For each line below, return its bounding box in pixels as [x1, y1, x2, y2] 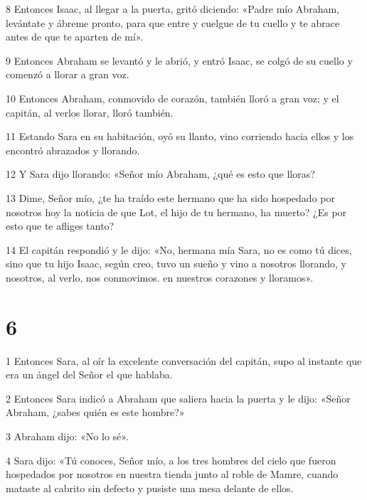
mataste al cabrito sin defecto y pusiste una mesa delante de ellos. [6, 480, 294, 495]
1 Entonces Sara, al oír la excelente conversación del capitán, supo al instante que [6, 353, 362, 368]
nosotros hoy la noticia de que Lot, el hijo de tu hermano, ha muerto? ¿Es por [6, 204, 347, 219]
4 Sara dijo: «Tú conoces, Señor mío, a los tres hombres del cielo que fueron [6, 452, 336, 467]
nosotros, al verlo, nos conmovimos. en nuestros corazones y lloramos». [6, 270, 314, 284]
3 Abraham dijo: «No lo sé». [6, 429, 129, 443]
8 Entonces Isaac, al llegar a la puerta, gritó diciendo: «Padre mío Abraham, [6, 1, 339, 16]
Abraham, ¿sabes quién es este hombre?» [6, 405, 185, 420]
